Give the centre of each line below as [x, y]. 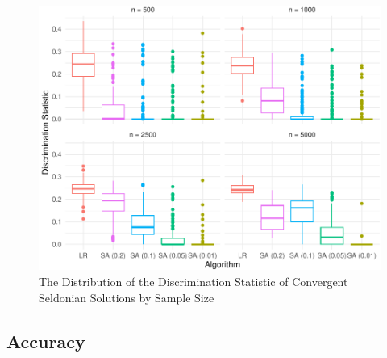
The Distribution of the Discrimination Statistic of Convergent [193, 281]
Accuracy [46, 341]
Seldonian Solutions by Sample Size [127, 297]
